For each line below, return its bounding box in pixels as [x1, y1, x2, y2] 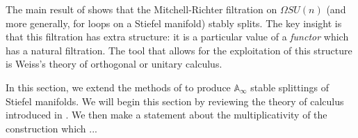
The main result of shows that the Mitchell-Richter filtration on [6, 2, 277, 16]
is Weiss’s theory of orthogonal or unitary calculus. [6, 56, 222, 71]
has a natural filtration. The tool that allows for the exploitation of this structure [6, 43, 352, 57]
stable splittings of [250, 79, 329, 94]
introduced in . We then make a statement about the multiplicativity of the [6, 107, 327, 122]
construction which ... [6, 121, 97, 135]
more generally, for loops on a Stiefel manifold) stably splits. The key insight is [6, 15, 342, 30]
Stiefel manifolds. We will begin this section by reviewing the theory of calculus [6, 93, 344, 108]
